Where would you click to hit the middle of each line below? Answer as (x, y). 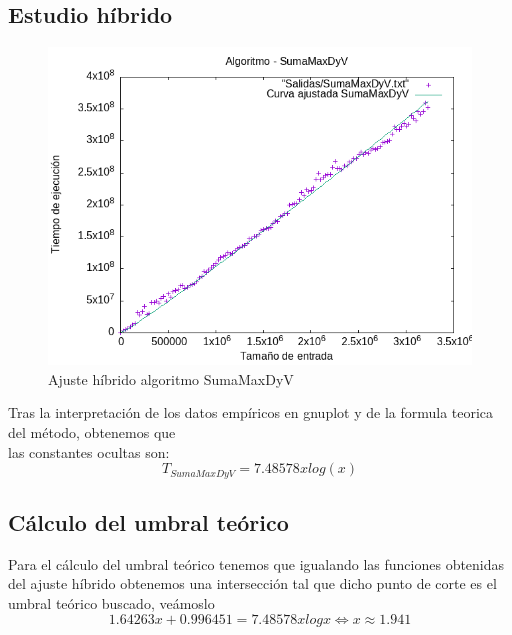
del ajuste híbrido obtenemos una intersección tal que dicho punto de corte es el (252, 583)
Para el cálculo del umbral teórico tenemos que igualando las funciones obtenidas (256, 563)
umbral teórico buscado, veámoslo (111, 603)
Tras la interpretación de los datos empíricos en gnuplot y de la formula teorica (251, 412)
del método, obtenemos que (92, 431)
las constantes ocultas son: (89, 451)
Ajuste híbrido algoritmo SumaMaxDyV (171, 378)
